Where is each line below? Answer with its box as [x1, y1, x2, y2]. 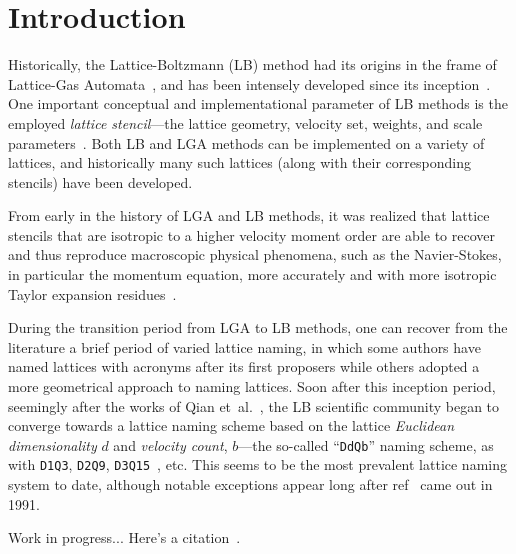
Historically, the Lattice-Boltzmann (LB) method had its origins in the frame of [8, 54, 497, 75]
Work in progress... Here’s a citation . [8, 527, 241, 548]
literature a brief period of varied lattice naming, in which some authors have [8, 336, 481, 357]
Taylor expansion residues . [8, 283, 177, 304]
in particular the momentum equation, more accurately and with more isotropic [8, 264, 497, 285]
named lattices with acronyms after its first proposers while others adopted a [8, 356, 480, 377]
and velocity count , [113, 434, 228, 455]
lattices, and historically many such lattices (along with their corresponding [8, 152, 471, 173]
